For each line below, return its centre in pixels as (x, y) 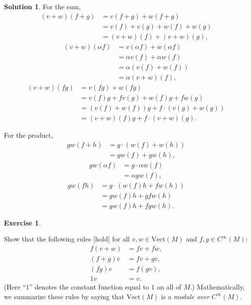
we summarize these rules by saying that (64, 296)
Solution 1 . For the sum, (42, 6)
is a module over (185, 296)
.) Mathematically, (218, 287)
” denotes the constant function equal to (89, 287)
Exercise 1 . (22, 222)
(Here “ (15, 287)
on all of (169, 287)
